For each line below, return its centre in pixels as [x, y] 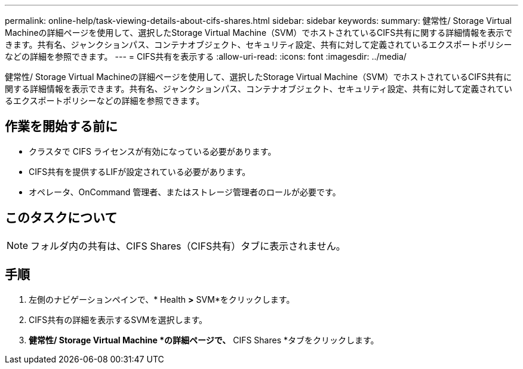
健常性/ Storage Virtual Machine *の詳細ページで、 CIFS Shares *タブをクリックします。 [204, 340]
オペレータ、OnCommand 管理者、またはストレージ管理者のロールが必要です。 [185, 192]
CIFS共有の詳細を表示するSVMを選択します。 [118, 319]
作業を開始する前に [61, 127]
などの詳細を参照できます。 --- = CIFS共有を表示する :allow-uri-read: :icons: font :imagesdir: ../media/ [206, 56]
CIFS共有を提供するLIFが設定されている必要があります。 [140, 171]
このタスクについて [61, 218]
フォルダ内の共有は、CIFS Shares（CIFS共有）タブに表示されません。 [188, 246]
